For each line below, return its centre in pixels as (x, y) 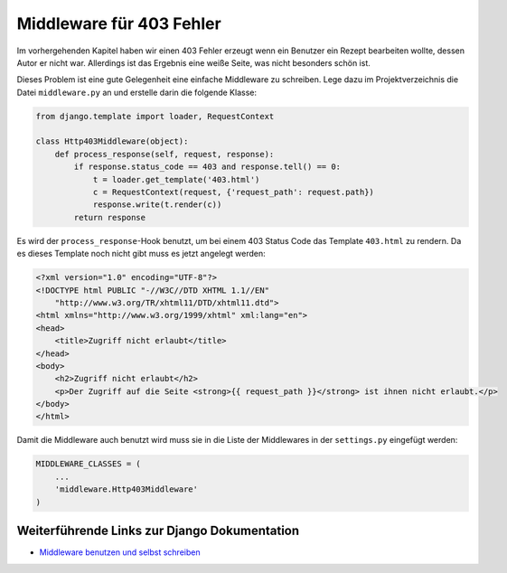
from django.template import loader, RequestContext (155, 116)
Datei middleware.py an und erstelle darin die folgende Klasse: (137, 92)
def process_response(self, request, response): (164, 154)
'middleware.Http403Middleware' (127, 489)
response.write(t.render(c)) (157, 205)
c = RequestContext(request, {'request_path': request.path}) (234, 193)
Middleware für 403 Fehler (119, 23)
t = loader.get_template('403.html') (176, 179)
